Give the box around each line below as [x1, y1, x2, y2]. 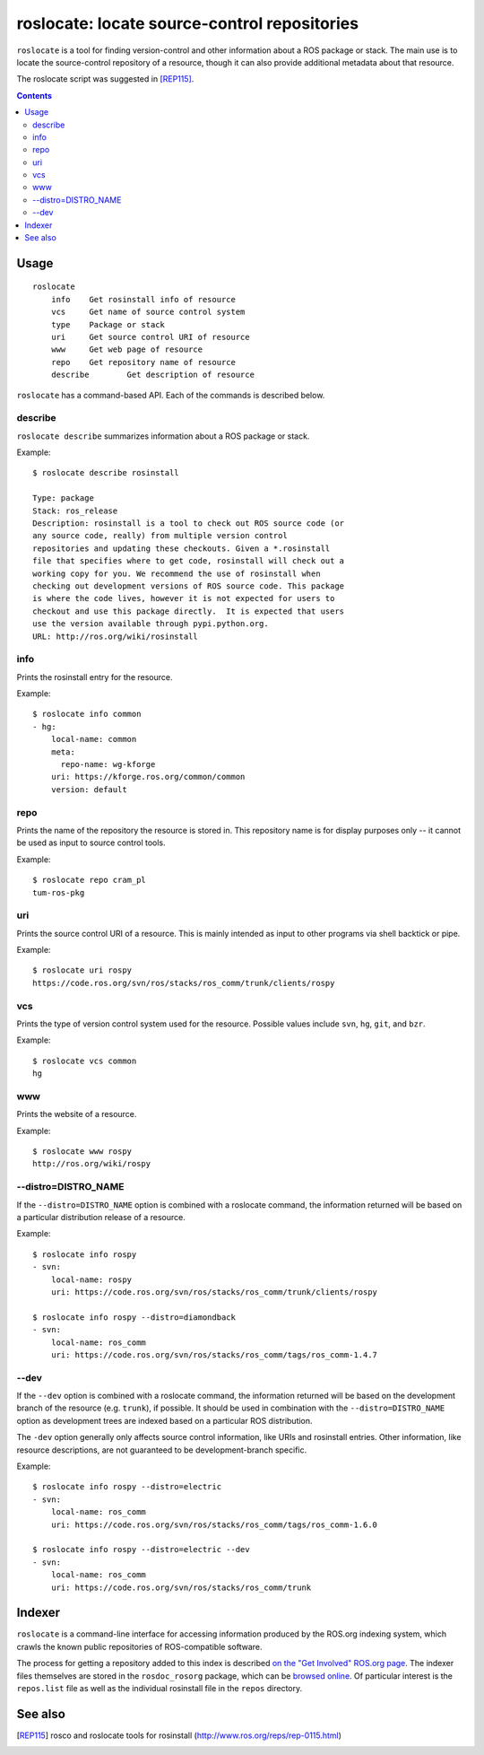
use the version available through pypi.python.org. [32, 619, 269, 629]
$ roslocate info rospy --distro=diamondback [32, 1312, 237, 1323]
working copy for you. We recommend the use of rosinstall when [32, 568, 322, 579]
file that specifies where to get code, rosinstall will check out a [32, 556, 345, 566]
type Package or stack [50, 319, 166, 329]
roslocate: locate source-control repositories [16, 13, 359, 33]
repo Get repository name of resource [50, 357, 237, 367]
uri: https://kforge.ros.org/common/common [50, 772, 246, 782]
